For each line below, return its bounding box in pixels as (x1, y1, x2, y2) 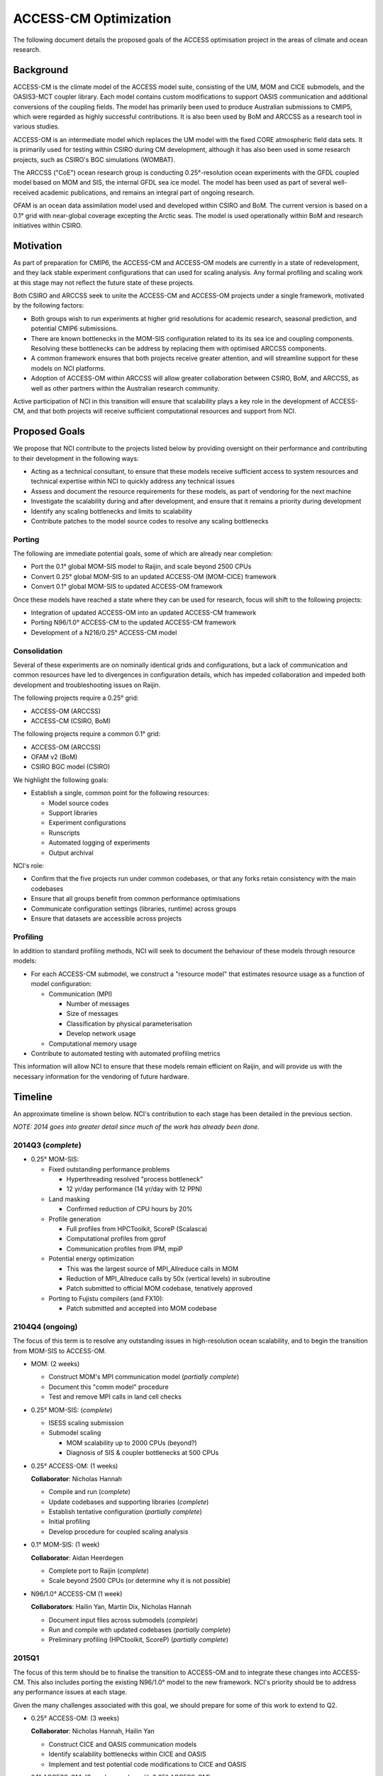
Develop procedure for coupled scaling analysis (48, 1527, 189, 1536)
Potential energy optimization (48, 1255, 135, 1263)
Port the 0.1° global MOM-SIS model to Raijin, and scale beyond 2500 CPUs (30, 562, 252, 571)
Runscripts (48, 828, 81, 837)
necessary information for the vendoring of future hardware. (13, 1072, 189, 1081)
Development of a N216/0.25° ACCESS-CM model (30, 628, 177, 637)
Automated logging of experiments (48, 838, 150, 847)
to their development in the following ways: (13, 454, 139, 462)
